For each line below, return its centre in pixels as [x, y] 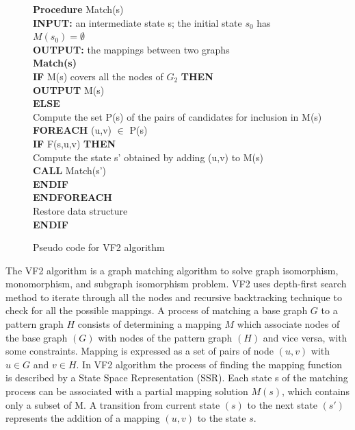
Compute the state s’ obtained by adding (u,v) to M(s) [148, 157]
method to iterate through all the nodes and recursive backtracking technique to [174, 297]
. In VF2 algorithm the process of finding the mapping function [209, 364]
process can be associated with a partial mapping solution [127, 391]
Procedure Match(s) [78, 9]
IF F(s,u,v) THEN [75, 143]
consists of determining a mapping [149, 324]
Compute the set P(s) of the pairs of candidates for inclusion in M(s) [177, 116]
